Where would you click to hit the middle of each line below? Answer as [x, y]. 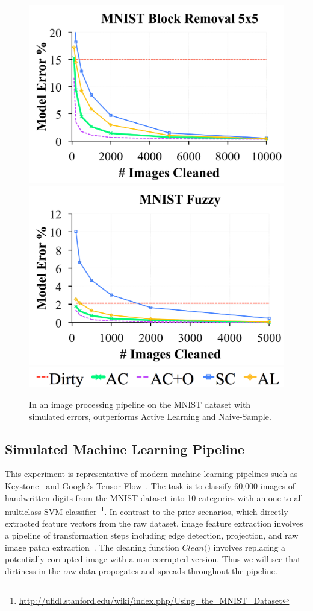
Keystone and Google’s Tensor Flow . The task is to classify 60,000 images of [150, 485]
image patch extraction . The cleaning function [92, 547]
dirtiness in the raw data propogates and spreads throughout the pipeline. [141, 571]
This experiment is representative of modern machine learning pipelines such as [151, 474]
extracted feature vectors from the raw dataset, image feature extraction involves [154, 523]
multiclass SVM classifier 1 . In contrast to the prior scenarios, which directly [147, 511]
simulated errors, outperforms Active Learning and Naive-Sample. [150, 416]
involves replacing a [249, 547]
